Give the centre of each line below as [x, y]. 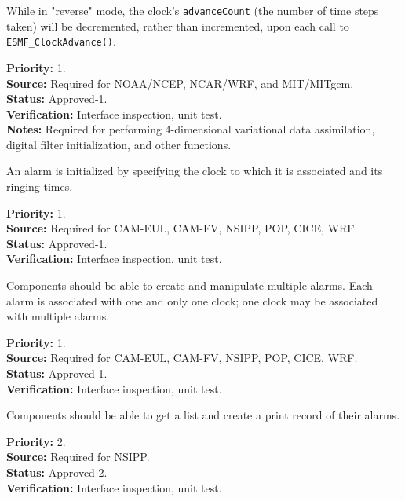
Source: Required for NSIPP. [78, 457]
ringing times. [40, 187]
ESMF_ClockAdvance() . [61, 41]
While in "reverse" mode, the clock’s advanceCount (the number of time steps [193, 10]
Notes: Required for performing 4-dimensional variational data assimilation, [191, 129]
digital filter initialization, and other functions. [119, 144]
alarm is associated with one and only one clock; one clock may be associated [192, 300]
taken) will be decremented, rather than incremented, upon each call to [178, 26]
